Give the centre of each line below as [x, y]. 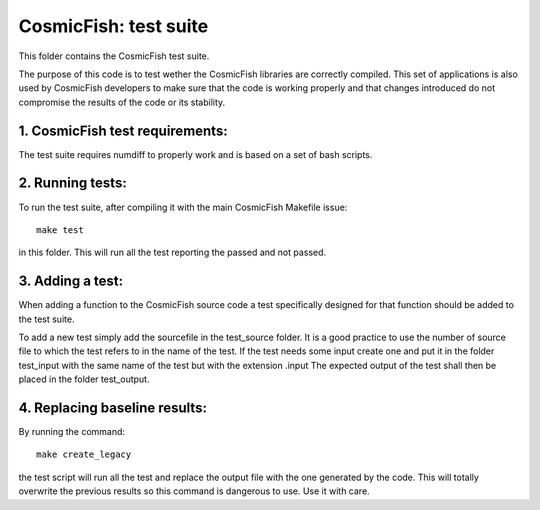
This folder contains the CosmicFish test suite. [114, 56]
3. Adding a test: [71, 281]
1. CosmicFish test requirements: [123, 130]
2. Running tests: [72, 183]
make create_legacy [84, 454]
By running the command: [71, 432]
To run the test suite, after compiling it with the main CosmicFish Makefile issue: [183, 207]
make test [60, 229]
